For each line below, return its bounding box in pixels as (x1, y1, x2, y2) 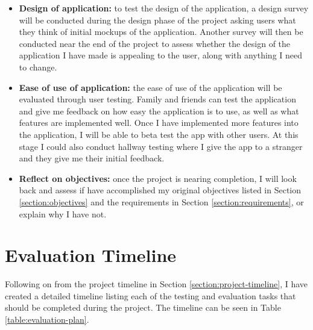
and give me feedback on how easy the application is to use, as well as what (19, 104, 299, 117)
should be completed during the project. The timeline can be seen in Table (5, 301, 281, 314)
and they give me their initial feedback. (19, 152, 165, 164)
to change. (19, 60, 57, 73)
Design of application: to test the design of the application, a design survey (19, 2, 309, 14)
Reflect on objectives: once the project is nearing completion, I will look (19, 172, 297, 184)
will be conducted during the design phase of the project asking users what (19, 13, 296, 26)
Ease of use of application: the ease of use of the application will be (19, 81, 282, 93)
